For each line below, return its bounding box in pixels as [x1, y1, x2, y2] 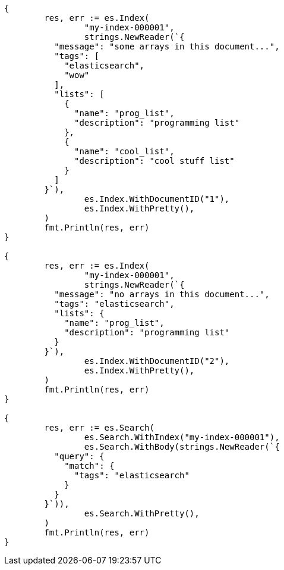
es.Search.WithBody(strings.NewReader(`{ [84, 442, 280, 451]
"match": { [64, 461, 115, 471]
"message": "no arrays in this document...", [54, 289, 270, 299]
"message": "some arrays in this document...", [54, 42, 280, 51]
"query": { [54, 451, 105, 461]
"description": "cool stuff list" [74, 156, 235, 166]
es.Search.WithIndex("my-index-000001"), [84, 432, 280, 442]
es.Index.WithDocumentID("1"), [84, 194, 230, 204]
